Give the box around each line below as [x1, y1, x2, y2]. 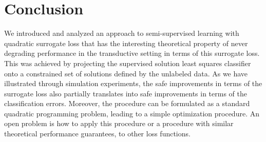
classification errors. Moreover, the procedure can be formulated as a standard [4, 98, 250, 109]
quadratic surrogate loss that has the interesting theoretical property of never [4, 37, 248, 48]
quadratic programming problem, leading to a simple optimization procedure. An [4, 108, 259, 118]
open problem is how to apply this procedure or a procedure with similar [4, 118, 234, 129]
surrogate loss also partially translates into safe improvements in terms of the [4, 88, 248, 98]
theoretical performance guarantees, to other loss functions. [4, 128, 191, 139]
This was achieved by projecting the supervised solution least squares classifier [4, 57, 251, 68]
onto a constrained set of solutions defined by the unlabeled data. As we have [4, 68, 248, 78]
